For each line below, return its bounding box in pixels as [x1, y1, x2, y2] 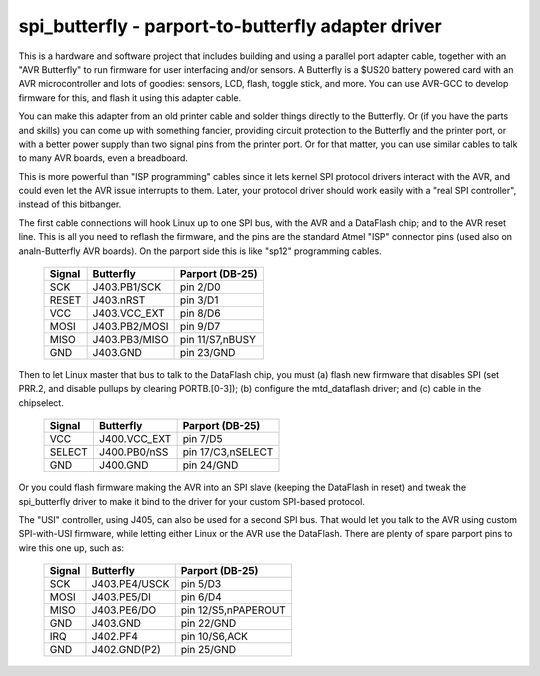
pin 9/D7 [180, 320, 220, 334]
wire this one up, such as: [18, 541, 125, 554]
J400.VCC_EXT [98, 432, 172, 446]
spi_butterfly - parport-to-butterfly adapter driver [18, 15, 442, 37]
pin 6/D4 [180, 590, 222, 604]
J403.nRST [92, 293, 146, 307]
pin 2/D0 [180, 280, 221, 294]
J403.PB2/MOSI [92, 320, 169, 334]
